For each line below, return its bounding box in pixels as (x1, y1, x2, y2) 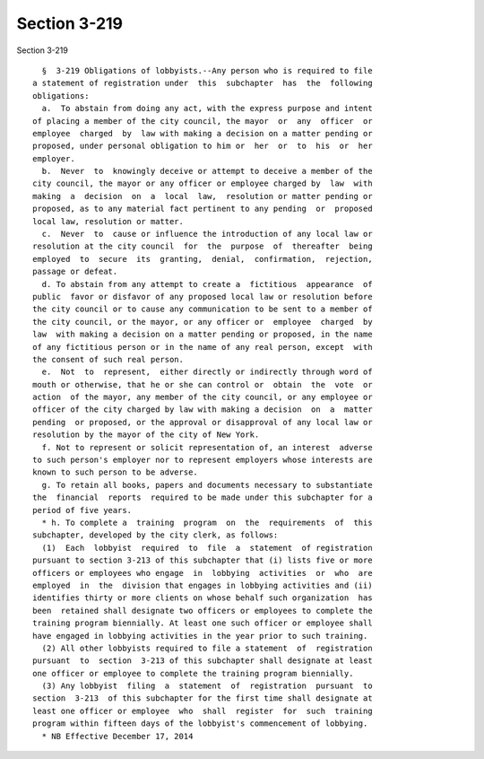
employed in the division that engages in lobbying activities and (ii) (32, 580, 373, 590)
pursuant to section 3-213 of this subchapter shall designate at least (32, 656, 373, 666)
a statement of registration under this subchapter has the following (32, 78, 373, 89)
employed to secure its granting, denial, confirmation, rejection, (32, 254, 373, 264)
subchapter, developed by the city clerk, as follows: (32, 530, 279, 540)
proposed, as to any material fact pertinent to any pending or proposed (32, 204, 373, 214)
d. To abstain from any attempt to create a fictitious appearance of (41, 279, 373, 289)
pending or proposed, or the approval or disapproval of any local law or (32, 417, 373, 427)
